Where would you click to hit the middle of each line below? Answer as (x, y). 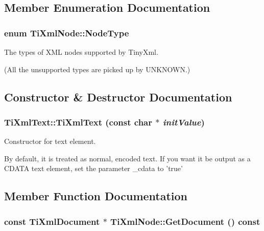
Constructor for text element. (50, 141)
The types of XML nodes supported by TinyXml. (81, 52)
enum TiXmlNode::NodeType (67, 33)
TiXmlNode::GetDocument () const (185, 221)
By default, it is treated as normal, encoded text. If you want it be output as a (127, 158)
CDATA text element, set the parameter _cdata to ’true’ (93, 168)
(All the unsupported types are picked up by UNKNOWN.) (97, 69)
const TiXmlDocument (52, 221)
